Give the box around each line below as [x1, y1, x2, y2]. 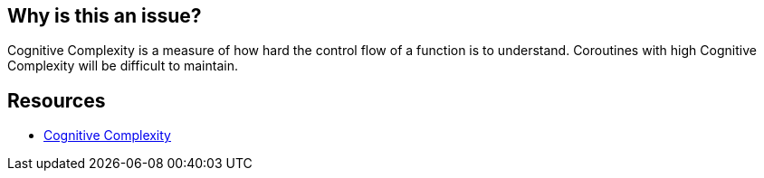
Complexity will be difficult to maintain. [7, 58, 238, 74]
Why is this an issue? [7, 5, 202, 27]
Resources [7, 89, 106, 112]
